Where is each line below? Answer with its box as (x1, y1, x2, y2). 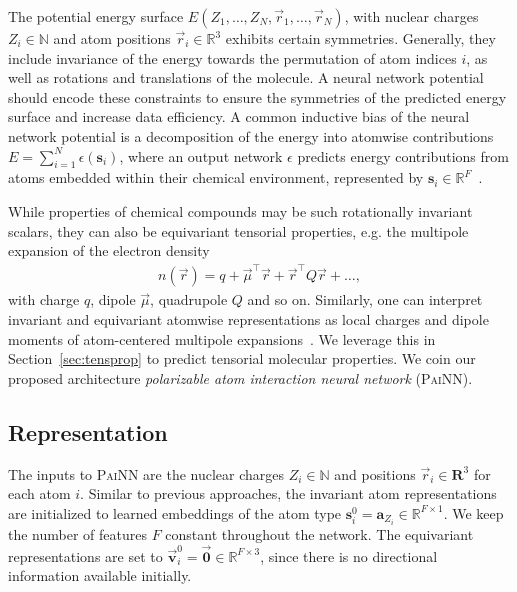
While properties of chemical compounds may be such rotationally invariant (8, 200, 473, 221)
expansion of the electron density (8, 240, 210, 261)
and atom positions (53, 28, 171, 48)
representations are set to (8, 545, 163, 566)
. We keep (443, 502, 504, 523)
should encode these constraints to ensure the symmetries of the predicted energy (8, 86, 507, 107)
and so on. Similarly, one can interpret (247, 289, 483, 310)
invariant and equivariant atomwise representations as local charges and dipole (8, 309, 489, 330)
